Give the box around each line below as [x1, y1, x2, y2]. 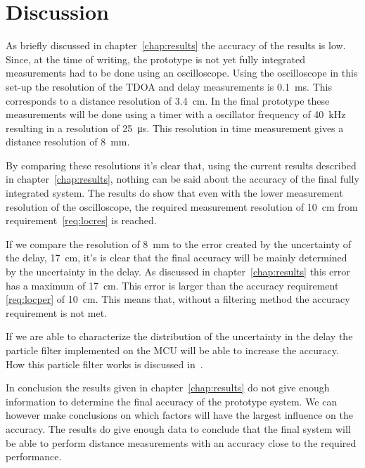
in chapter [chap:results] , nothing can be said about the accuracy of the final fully [6, 171, 359, 186]
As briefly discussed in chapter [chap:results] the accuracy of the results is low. [6, 38, 346, 53]
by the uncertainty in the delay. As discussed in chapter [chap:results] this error [6, 264, 350, 279]
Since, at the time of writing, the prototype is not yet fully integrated [6, 51, 306, 66]
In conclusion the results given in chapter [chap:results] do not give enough [6, 380, 330, 395]
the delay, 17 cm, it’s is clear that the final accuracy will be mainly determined [6, 250, 347, 265]
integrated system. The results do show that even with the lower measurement [6, 186, 343, 200]
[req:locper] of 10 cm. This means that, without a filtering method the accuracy [6, 292, 350, 306]
